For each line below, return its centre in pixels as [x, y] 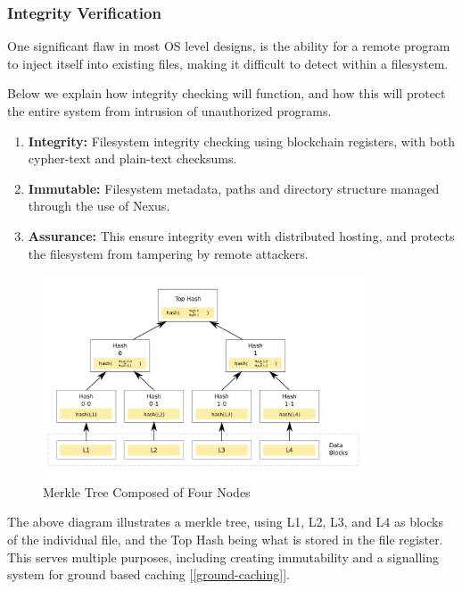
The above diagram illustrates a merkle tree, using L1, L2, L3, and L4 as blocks [225, 522]
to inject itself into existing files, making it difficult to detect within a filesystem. [228, 63]
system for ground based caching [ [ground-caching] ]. [148, 574]
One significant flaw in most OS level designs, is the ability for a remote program [229, 46]
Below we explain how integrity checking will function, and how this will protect [227, 93]
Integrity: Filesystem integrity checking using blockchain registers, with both [242, 141]
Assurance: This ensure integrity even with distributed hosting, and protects [241, 235]
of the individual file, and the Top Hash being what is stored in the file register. [225, 540]
